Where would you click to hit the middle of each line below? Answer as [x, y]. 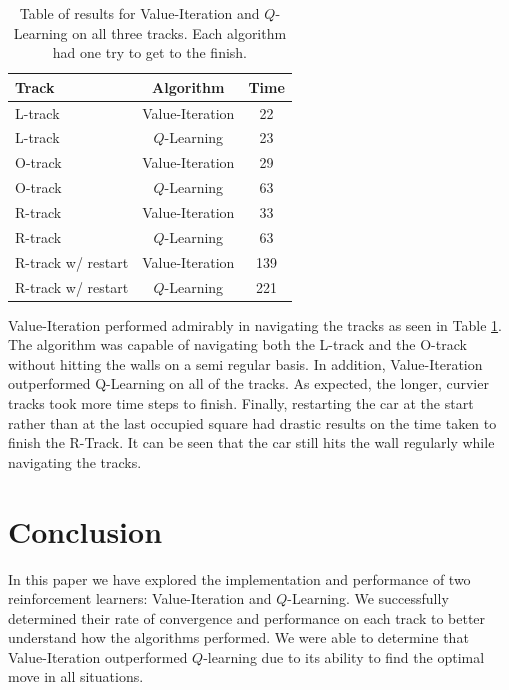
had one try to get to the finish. [150, 52]
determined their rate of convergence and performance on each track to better [247, 617]
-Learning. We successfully [368, 598]
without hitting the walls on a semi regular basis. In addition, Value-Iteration [245, 363]
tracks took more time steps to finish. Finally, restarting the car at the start [241, 403]
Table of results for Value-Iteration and [139, 13]
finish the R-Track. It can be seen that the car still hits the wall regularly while [251, 442]
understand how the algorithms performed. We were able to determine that [238, 637]
